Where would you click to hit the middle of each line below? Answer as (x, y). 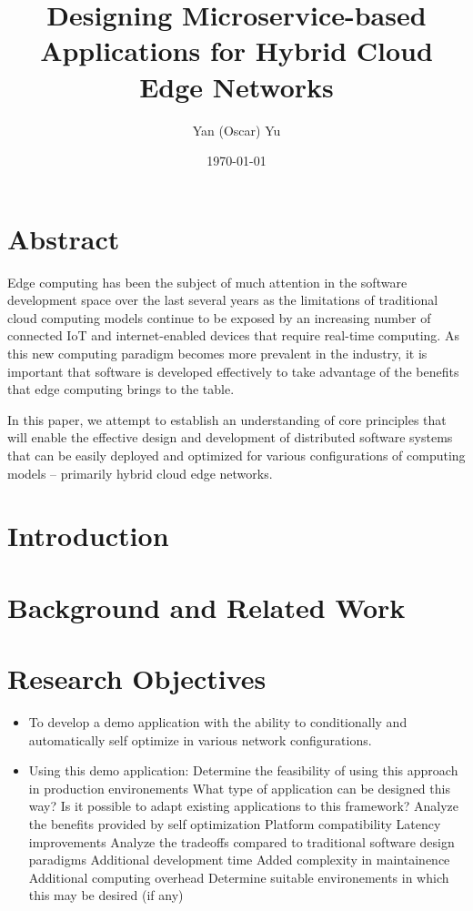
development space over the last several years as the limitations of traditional (223, 300)
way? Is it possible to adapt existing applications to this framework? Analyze (244, 806)
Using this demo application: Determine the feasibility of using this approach (243, 770)
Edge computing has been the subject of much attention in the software (207, 282)
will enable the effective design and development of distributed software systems (230, 437)
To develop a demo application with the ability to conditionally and (218, 722)
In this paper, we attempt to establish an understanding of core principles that (227, 419)
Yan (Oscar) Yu (236, 130)
